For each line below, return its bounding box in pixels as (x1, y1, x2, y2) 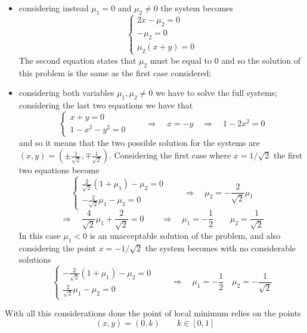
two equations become (18, 164, 100, 176)
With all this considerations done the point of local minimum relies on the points (5, 307, 301, 319)
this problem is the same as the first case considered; (18, 66, 212, 79)
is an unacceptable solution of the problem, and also (89, 229, 281, 241)
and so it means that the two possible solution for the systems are (18, 136, 260, 148)
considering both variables (18, 86, 114, 99)
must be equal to (150, 54, 212, 66)
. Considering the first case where (109, 149, 231, 161)
